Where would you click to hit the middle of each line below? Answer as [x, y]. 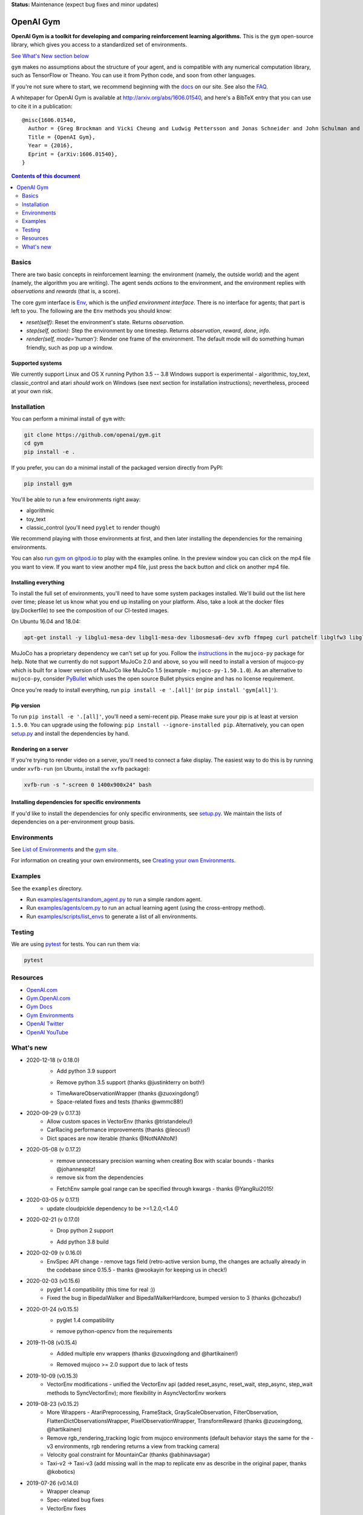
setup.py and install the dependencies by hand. [70, 733]
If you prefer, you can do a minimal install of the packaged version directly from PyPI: [117, 467]
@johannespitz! [76, 1169]
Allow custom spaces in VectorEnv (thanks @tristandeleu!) [120, 1122]
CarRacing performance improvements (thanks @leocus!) [119, 1130]
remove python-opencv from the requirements [114, 1331]
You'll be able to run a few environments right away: [76, 499]
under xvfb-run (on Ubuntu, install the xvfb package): [81, 768]
